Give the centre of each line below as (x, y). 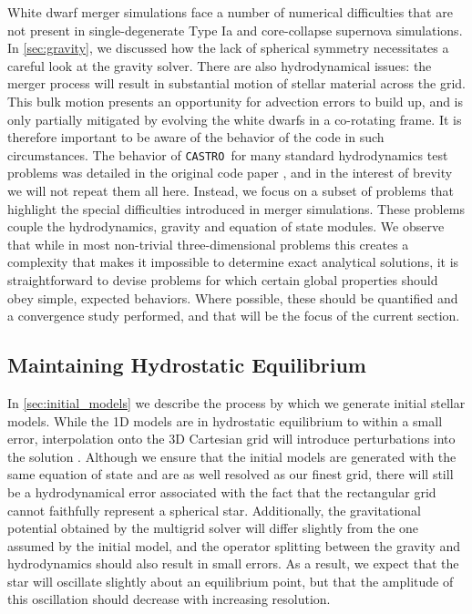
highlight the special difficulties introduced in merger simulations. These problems (236, 208)
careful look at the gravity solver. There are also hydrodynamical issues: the (220, 65)
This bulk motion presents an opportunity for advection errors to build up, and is (236, 101)
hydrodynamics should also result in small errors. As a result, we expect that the (233, 563)
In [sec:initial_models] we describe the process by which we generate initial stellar (236, 402)
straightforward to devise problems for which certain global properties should (223, 279)
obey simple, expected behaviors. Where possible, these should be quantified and (233, 297)
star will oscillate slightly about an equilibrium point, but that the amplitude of (231, 581)
